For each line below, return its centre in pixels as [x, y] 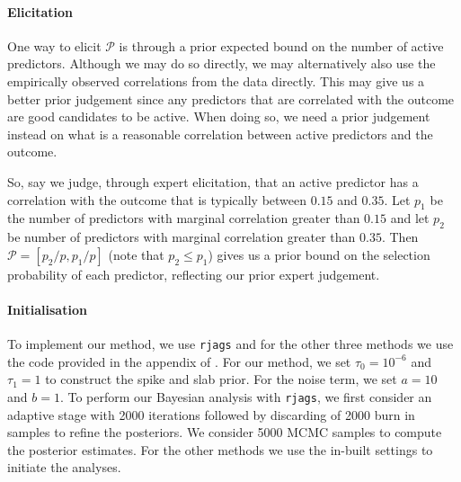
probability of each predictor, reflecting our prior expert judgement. [194, 274]
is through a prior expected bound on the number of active [281, 45]
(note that [136, 254]
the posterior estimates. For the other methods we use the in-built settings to [220, 449]
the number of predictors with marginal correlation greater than [184, 218]
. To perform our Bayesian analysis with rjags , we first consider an [246, 396]
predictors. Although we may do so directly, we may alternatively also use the [222, 63]
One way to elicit [54, 45]
